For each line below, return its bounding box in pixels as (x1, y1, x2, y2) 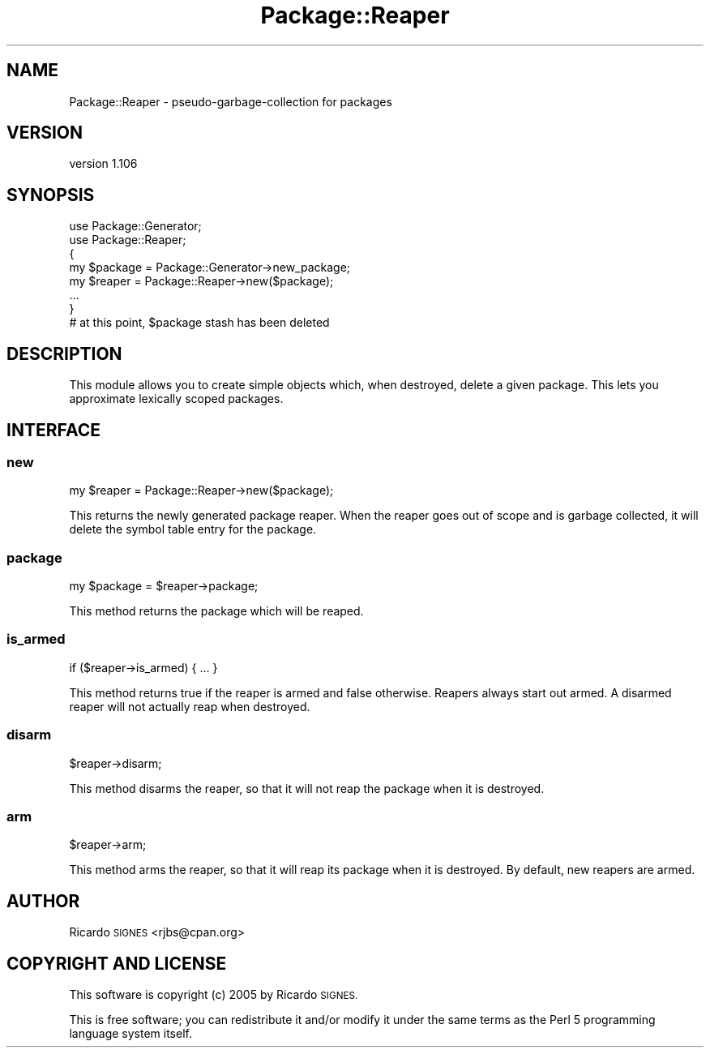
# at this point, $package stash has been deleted (69, 315, 330, 330)
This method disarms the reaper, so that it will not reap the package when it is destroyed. (69, 781, 545, 795)
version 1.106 (69, 156, 138, 171)
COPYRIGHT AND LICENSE (6, 953, 227, 974)
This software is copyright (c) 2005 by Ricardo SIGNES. (69, 988, 358, 1002)
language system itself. (69, 1026, 192, 1041)
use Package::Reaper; (69, 233, 186, 247)
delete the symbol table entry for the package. (69, 522, 317, 537)
